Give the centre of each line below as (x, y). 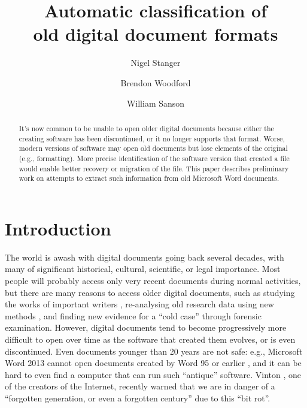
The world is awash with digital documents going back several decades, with (145, 257)
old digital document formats (156, 34)
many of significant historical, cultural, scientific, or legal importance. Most (143, 269)
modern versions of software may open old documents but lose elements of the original (153, 148)
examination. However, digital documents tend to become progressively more (146, 327)
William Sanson (156, 103)
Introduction (58, 228)
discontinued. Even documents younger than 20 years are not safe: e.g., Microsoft (154, 351)
